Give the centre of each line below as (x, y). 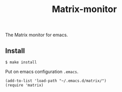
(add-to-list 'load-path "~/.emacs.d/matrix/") (56, 81)
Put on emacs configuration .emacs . (42, 72)
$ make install (21, 62)
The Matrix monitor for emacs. (37, 35)
